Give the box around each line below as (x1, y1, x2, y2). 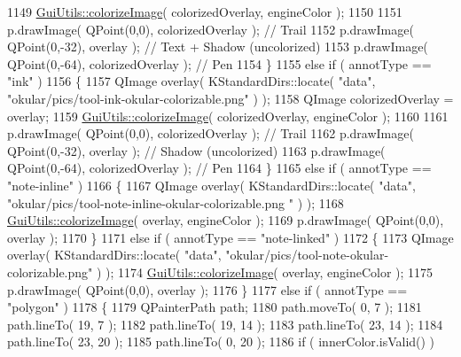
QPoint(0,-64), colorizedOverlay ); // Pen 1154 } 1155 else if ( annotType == (7, 54, 432, 73)
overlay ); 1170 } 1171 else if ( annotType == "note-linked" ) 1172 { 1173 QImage (7, 228, 454, 246)
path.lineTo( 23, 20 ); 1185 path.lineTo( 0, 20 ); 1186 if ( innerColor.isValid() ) (7, 332, 435, 351)
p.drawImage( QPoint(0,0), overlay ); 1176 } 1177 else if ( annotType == (7, 280, 408, 299)
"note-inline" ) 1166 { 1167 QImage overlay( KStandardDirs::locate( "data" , (7, 175, 416, 194)
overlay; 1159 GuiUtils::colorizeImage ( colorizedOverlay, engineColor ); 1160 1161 (7, 106, 449, 125)
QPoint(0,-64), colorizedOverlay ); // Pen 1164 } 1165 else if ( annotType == (7, 159, 432, 177)
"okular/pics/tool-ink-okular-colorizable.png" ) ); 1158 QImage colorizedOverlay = (7, 89, 454, 107)
